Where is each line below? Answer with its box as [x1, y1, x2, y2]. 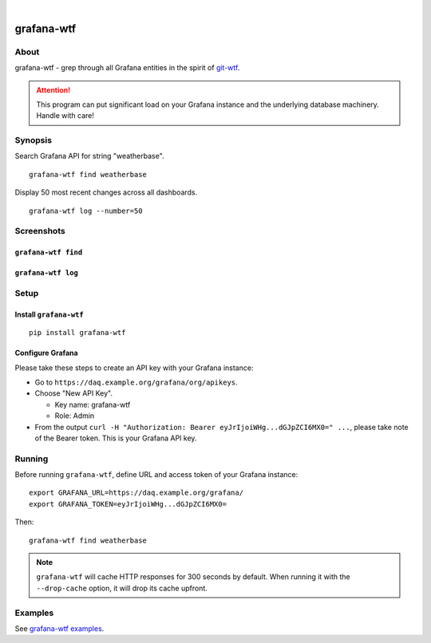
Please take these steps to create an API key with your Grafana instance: [14, 363, 254, 373]
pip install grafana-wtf [29, 328, 126, 337]
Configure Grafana [14, 348, 79, 358]
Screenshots [14, 226, 65, 237]
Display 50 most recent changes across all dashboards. [14, 187, 198, 197]
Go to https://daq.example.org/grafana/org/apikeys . [34, 377, 239, 387]
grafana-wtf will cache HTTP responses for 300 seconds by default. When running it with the [36, 572, 350, 582]
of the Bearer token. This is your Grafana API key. [34, 433, 197, 443]
